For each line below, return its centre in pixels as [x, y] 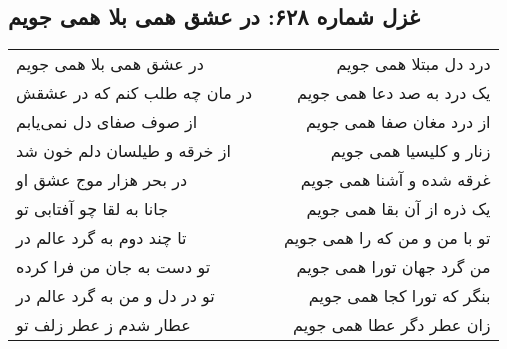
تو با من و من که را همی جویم [387, 238]
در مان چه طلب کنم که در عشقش [134, 93]
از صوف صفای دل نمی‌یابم [107, 122]
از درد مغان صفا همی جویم [398, 122]
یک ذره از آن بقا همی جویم [398, 209]
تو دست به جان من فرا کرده [113, 267]
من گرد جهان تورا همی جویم [393, 267]
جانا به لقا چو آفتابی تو [92, 209]
